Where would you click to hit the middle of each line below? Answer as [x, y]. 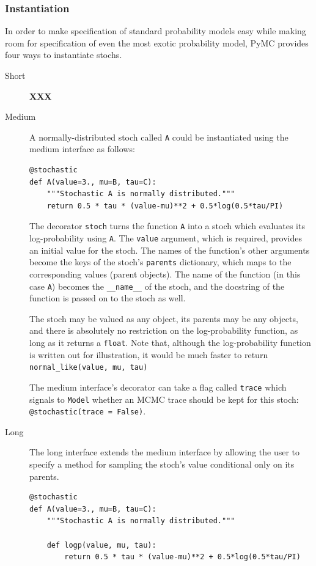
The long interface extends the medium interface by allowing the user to [165, 452]
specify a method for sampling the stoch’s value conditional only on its [162, 464]
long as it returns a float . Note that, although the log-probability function [170, 342]
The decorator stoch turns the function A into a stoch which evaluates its [167, 226]
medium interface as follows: [82, 149]
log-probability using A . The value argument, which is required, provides [166, 238]
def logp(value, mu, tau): [101, 545]
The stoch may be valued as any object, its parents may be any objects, [164, 318]
